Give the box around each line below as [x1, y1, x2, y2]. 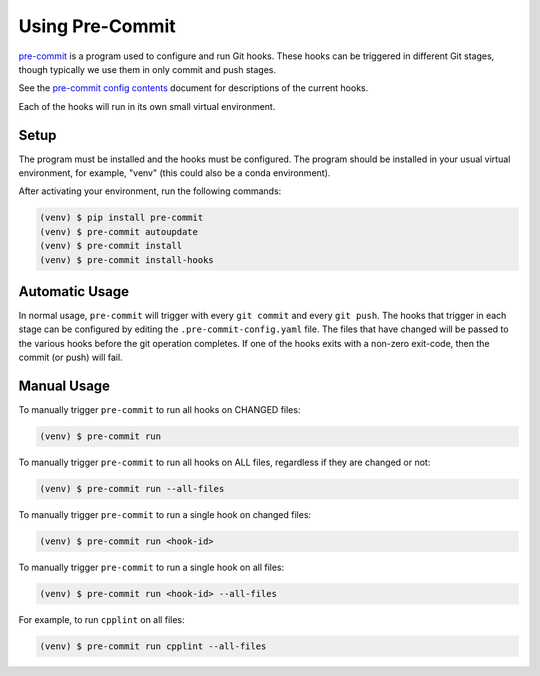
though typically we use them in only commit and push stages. [18, 63, 277, 75]
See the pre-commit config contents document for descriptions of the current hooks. [18, 82, 369, 94]
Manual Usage [18, 378, 110, 395]
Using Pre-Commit [18, 15, 176, 37]
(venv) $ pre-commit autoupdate [39, 226, 199, 237]
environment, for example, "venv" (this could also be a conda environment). [18, 167, 331, 179]
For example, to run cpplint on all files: [18, 614, 185, 626]
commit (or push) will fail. [18, 351, 124, 364]
